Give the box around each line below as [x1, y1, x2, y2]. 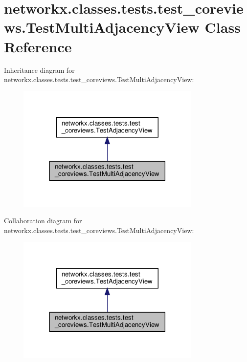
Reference [4, 36, 72, 56]
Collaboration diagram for [4, 215, 82, 226]
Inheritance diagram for [4, 64, 75, 75]
